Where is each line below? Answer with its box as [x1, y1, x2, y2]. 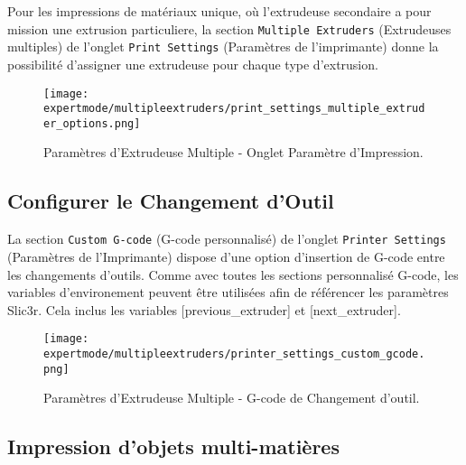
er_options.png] [43, 116, 141, 130]
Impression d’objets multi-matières [7, 432, 340, 460]
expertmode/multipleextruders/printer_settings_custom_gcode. [43, 347, 425, 360]
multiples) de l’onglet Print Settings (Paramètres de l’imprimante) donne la [7, 37, 439, 56]
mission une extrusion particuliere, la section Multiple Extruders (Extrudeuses [7, 19, 452, 38]
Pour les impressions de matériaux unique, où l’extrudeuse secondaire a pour [7, 2, 432, 20]
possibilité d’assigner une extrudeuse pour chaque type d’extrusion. [7, 54, 378, 73]
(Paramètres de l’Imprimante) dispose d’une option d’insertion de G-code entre [7, 246, 445, 265]
